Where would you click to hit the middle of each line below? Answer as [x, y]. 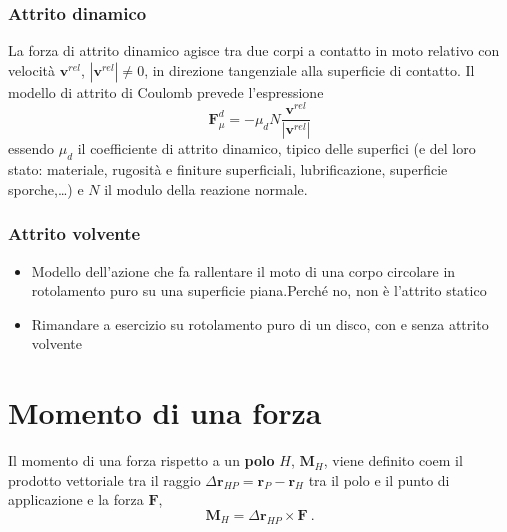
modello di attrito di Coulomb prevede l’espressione [166, 91]
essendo [31, 148]
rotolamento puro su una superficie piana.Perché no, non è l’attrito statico [259, 290]
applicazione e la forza [76, 499]
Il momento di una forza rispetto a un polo [141, 460]
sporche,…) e [46, 188]
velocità [32, 69]
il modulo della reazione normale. [206, 188]
